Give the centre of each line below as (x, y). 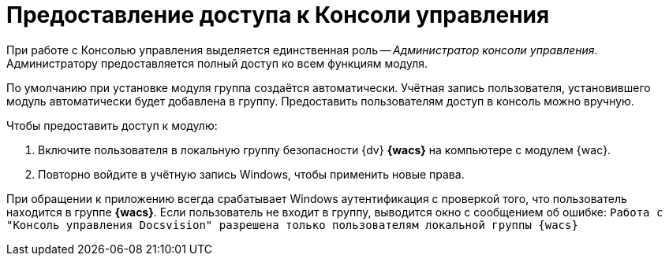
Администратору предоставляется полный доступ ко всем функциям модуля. (217, 63)
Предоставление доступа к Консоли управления (278, 15)
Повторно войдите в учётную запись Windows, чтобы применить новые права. (251, 174)
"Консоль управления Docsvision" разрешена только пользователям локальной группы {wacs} (292, 225)
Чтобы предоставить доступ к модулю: (112, 125)
